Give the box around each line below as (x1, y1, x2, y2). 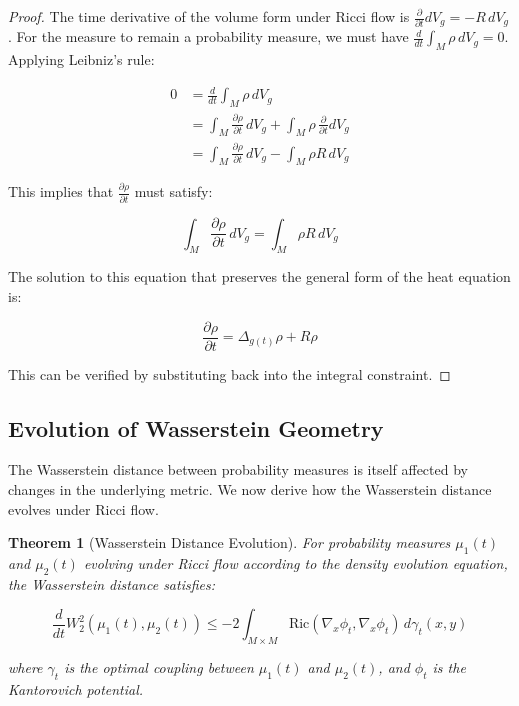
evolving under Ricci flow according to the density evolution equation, (83, 552, 508, 573)
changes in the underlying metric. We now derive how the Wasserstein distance (8, 479, 492, 499)
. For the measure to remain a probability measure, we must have (8, 26, 409, 47)
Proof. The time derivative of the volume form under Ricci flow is (8, 6, 410, 26)
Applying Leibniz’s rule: (8, 49, 155, 70)
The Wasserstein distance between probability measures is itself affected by (8, 459, 468, 480)
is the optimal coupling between (64, 657, 254, 678)
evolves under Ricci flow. (8, 498, 159, 519)
